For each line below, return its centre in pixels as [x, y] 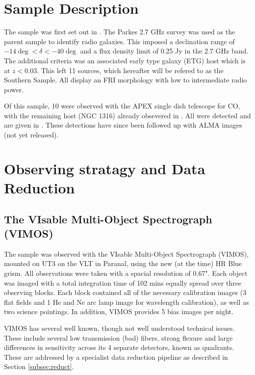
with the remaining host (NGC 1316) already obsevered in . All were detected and [127, 115]
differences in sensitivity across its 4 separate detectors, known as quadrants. [119, 347]
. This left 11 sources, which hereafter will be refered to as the [130, 70]
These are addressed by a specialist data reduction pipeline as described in [116, 357]
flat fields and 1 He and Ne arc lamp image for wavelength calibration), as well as [127, 302]
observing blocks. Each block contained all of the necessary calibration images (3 [125, 292]
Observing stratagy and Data [105, 168]
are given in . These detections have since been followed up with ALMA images [123, 125]
